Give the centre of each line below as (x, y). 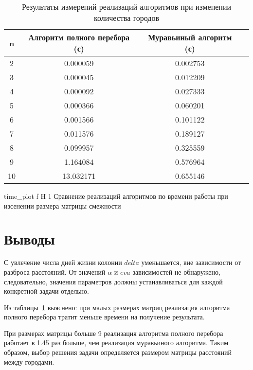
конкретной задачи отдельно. (46, 291)
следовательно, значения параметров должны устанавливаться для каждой (113, 281)
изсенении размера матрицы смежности (63, 205)
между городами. (29, 361)
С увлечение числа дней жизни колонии (63, 262)
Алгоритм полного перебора (79, 37)
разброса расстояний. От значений (55, 272)
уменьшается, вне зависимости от (191, 262)
